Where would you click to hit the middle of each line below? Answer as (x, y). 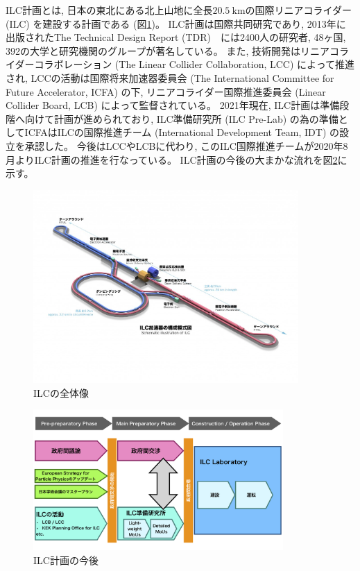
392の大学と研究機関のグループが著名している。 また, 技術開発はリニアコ (172, 50)
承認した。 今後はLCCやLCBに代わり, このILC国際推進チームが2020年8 (186, 145)
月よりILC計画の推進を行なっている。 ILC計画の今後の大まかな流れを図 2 (172, 159)
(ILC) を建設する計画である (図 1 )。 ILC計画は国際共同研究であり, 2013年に (176, 23)
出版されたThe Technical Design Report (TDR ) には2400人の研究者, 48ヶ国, (176, 37)
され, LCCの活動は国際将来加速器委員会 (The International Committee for (170, 77)
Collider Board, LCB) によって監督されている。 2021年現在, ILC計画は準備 (173, 105)
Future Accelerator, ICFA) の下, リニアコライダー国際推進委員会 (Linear (166, 91)
